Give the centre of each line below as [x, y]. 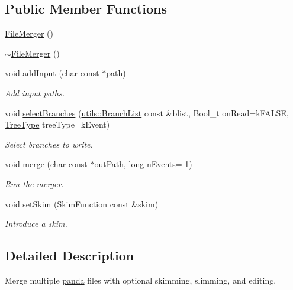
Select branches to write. [49, 144]
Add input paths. [35, 92]
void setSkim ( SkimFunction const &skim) [82, 203]
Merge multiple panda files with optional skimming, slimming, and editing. [141, 280]
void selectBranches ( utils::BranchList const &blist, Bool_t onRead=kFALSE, [147, 113]
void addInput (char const [52, 73]
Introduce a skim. [36, 224]
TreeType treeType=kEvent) [57, 124]
